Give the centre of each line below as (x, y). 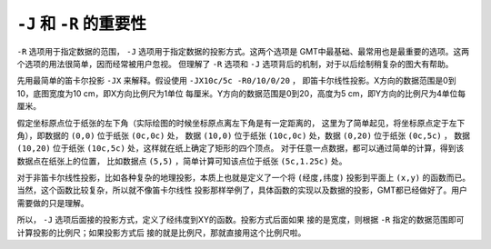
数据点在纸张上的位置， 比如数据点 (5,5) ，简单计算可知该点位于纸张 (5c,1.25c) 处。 (182, 161)
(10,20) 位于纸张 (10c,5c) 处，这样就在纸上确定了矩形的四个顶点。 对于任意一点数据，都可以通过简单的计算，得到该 (240, 148)
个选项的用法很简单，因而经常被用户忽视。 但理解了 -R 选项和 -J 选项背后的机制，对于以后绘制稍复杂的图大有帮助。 (235, 64)
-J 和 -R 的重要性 (82, 24)
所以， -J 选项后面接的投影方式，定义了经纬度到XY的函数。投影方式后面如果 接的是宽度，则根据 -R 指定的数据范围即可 (240, 220)
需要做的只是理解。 (53, 203)
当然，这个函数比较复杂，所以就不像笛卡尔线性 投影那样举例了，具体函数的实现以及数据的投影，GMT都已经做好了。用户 (242, 190)
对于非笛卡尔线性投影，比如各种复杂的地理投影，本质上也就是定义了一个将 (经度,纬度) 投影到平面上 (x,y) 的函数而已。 (244, 178)
